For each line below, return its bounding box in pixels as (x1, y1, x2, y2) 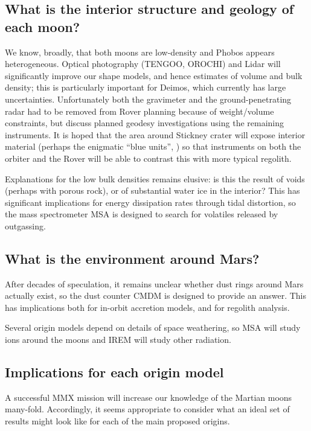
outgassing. (5, 219, 46, 232)
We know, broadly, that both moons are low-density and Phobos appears (5, 45, 275, 58)
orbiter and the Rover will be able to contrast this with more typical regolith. (5, 152, 292, 164)
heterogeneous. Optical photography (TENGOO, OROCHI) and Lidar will (5, 57, 281, 70)
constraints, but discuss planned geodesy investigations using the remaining (5, 117, 284, 129)
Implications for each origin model (5, 363, 224, 382)
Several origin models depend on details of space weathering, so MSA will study (5, 321, 301, 334)
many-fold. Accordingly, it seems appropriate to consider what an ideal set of (5, 403, 290, 415)
